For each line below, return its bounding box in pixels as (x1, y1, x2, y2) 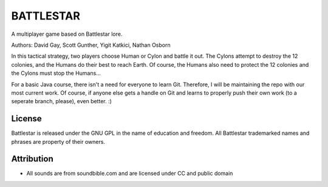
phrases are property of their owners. (11, 138, 106, 145)
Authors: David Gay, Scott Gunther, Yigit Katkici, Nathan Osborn (11, 41, 171, 49)
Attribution (11, 154, 54, 164)
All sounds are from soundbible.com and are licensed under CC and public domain (26, 170, 233, 177)
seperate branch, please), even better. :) (11, 98, 112, 105)
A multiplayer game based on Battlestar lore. (11, 30, 123, 38)
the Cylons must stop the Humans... (11, 70, 101, 77)
